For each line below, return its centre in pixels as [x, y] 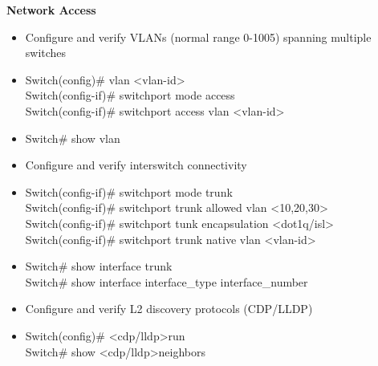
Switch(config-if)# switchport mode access [130, 95]
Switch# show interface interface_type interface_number [167, 281]
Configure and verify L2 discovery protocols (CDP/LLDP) [169, 309]
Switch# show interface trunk [99, 266]
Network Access [51, 10]
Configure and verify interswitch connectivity [136, 165]
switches [46, 53]
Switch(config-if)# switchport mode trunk [129, 191]
